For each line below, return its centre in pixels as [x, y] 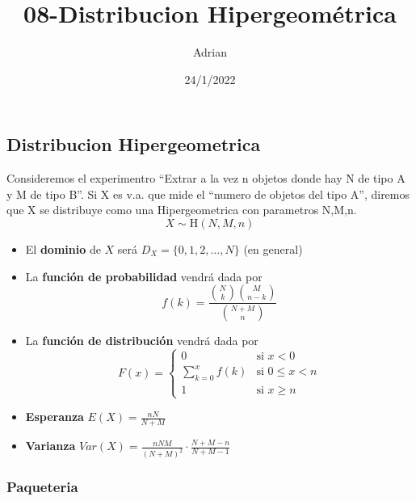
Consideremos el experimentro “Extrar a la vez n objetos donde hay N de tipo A [206, 178]
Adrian [210, 52]
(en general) [273, 248]
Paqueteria [42, 487]
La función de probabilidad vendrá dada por [144, 276]
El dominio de [63, 248]
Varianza [50, 446]
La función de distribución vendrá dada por [142, 340]
